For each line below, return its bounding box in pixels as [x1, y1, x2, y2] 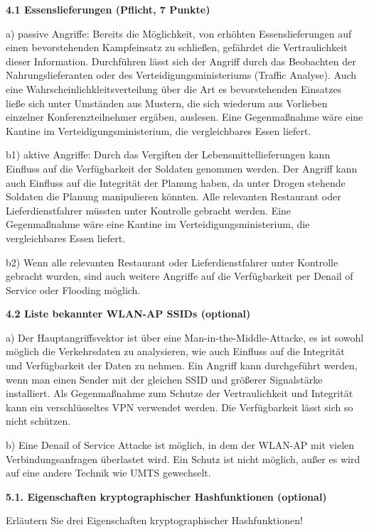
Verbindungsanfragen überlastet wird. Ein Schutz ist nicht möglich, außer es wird [6, 451, 360, 466]
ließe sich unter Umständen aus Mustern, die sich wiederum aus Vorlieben [6, 95, 328, 110]
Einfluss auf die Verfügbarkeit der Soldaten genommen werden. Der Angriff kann [6, 161, 358, 175]
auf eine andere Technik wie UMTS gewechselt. [6, 465, 211, 480]
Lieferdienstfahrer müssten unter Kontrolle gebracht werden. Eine [6, 202, 292, 217]
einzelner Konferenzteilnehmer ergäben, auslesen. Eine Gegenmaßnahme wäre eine [6, 109, 363, 124]
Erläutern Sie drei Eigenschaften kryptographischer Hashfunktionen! [6, 513, 303, 528]
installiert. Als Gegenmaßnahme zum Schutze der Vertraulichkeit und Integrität [6, 386, 353, 401]
